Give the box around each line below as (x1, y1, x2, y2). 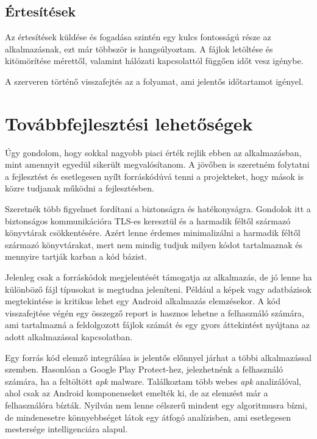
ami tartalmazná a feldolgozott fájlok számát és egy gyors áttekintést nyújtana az (5, 318, 310, 331)
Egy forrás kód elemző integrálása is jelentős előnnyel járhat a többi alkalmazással (5, 351, 312, 363)
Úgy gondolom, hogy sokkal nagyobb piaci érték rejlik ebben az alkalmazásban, (5, 146, 302, 159)
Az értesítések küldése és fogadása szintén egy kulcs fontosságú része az (5, 30, 271, 43)
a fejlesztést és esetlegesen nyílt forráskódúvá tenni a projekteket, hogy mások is (5, 170, 304, 182)
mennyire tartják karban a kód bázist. (5, 250, 147, 263)
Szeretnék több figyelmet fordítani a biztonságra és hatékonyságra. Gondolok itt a (5, 202, 311, 215)
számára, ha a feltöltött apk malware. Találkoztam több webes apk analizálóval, (5, 374, 302, 387)
